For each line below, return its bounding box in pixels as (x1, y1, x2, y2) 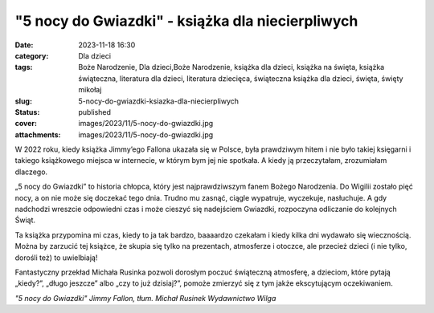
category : (14, 51, 49, 60)
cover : (14, 119, 38, 128)
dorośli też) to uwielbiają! (14, 253, 98, 262)
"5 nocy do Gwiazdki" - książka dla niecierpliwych (14, 12, 358, 30)
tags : (14, 63, 33, 72)
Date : (14, 40, 34, 50)
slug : (14, 96, 32, 106)
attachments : (14, 129, 61, 140)
